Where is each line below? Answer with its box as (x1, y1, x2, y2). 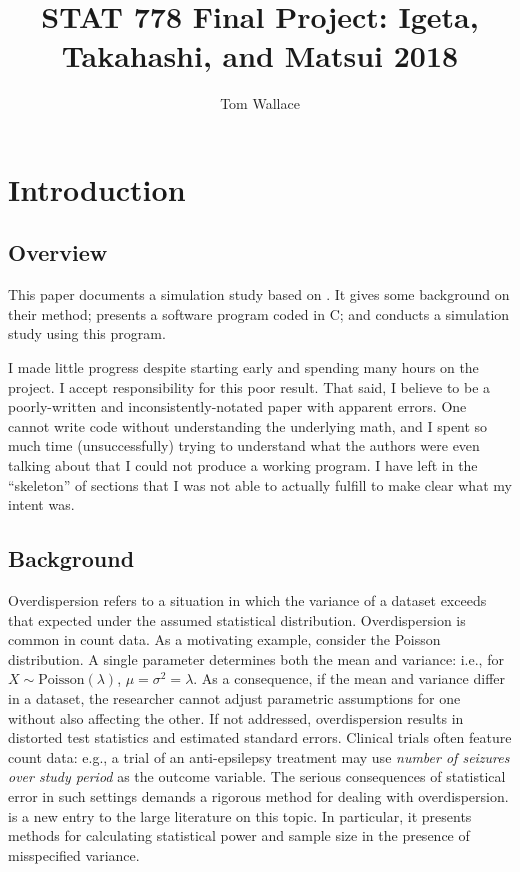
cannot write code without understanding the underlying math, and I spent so (8, 415, 488, 436)
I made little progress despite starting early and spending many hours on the (8, 357, 479, 378)
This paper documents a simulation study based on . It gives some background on (8, 284, 510, 305)
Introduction (8, 168, 186, 209)
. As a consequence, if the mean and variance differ (193, 668, 506, 689)
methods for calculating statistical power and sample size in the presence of (8, 825, 470, 846)
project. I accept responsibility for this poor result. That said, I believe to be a (8, 376, 491, 397)
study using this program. (8, 323, 166, 344)
